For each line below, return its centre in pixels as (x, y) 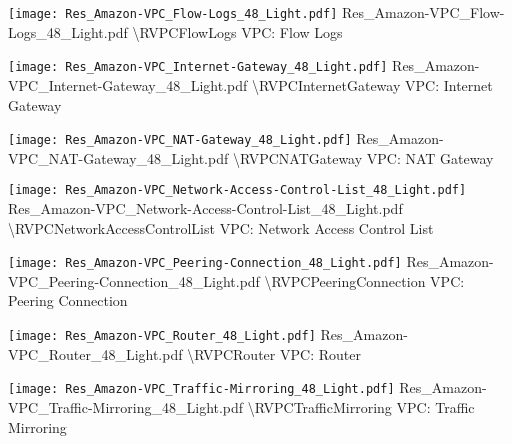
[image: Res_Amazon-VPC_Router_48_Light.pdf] (162, 336)
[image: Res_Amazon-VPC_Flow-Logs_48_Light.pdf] (173, 14)
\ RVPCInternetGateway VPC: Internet (372, 84)
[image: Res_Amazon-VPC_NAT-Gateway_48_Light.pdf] (180, 140)
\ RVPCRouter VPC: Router (274, 353)
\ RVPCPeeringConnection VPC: (364, 280)
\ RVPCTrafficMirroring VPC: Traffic (361, 406)
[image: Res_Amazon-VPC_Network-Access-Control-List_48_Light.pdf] (237, 190)
